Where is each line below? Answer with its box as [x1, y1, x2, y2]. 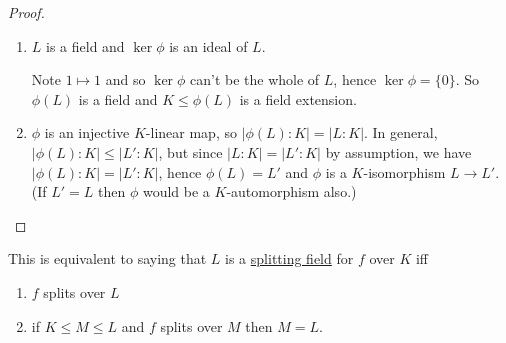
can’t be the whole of [190, 69, 320, 90]
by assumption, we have [325, 141, 472, 162]
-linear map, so [145, 122, 237, 143]
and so [105, 69, 146, 90]
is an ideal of [169, 35, 248, 56]
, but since [158, 141, 223, 162]
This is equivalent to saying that [8, 248, 207, 269]
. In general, [364, 122, 438, 143]
